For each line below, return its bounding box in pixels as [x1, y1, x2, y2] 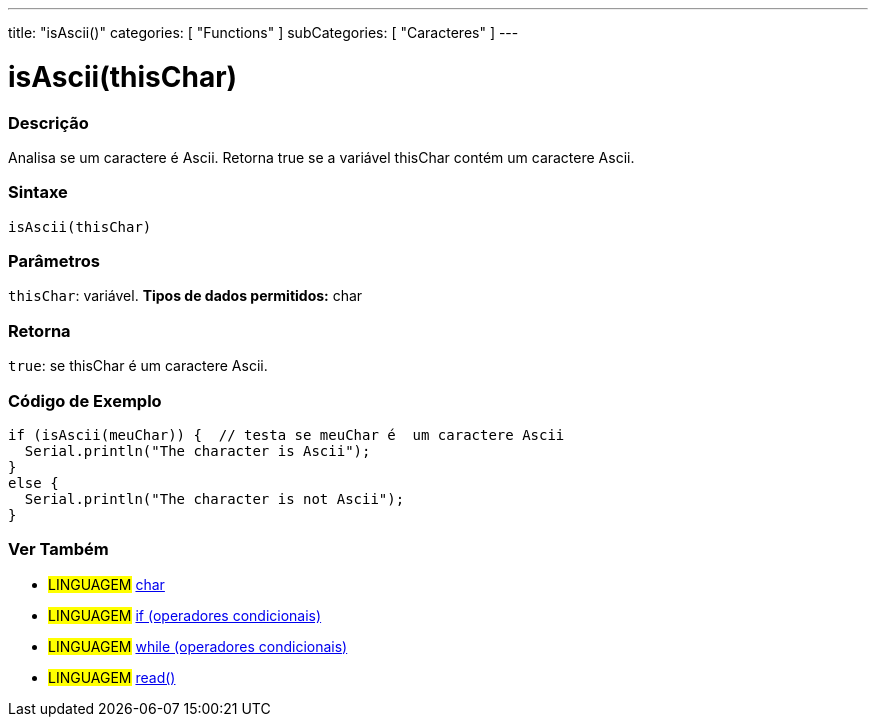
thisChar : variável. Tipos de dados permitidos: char [8, 287, 363, 305]
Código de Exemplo [8, 390, 162, 411]
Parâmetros [8, 251, 100, 271]
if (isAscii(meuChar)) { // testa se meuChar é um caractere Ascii [8, 426, 565, 443]
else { [8, 474, 59, 491]
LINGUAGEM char [48, 575, 165, 593]
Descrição [8, 112, 89, 133]
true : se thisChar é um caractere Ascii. [8, 357, 268, 375]
